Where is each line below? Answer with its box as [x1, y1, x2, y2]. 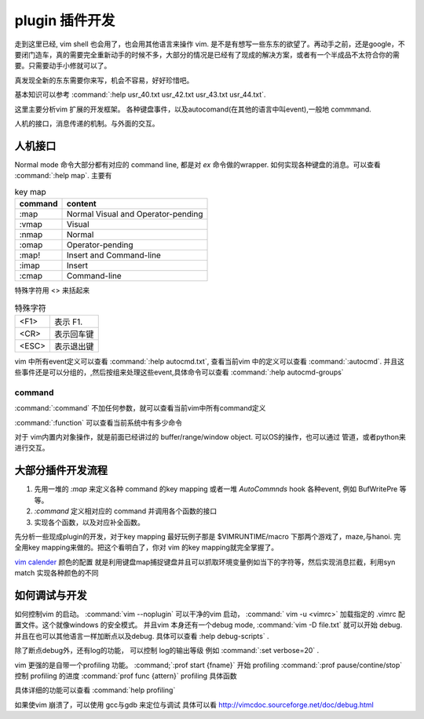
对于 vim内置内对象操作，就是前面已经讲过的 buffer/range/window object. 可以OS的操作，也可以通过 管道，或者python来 [14, 432, 406, 442]
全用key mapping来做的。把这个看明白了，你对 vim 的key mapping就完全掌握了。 [14, 542, 279, 553]
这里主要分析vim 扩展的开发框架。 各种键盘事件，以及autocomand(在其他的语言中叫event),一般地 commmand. [14, 104, 372, 114]
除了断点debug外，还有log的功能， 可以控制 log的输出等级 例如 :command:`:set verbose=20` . [14, 646, 320, 655]
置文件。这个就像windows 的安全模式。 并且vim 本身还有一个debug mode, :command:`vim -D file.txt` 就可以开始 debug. [14, 620, 403, 630]
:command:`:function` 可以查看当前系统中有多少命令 [14, 418, 183, 427]
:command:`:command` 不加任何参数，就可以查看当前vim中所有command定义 [14, 403, 266, 413]
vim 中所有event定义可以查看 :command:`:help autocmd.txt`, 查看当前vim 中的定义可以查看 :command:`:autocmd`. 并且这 [14, 356, 404, 366]
